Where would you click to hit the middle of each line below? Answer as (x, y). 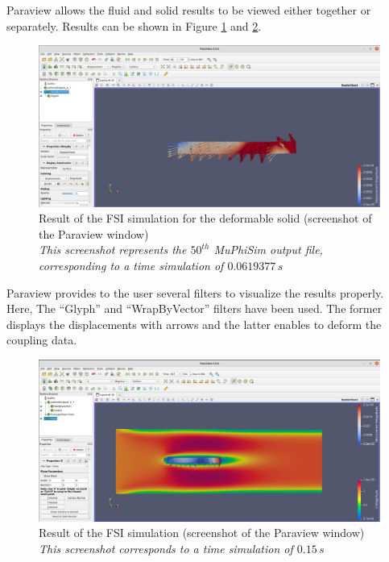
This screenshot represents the (113, 250)
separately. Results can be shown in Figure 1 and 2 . (134, 25)
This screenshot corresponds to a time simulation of (166, 548)
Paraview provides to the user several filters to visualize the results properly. (195, 292)
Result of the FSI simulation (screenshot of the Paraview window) (202, 533)
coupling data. (42, 340)
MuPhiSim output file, (268, 250)
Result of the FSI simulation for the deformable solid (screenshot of (205, 218)
